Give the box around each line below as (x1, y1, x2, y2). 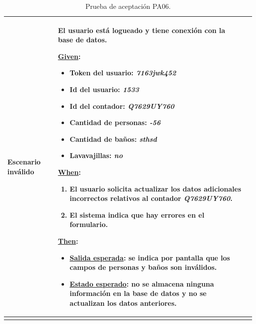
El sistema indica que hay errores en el (69, 209, 204, 220)
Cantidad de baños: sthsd (69, 133, 157, 144)
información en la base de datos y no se (69, 288, 207, 298)
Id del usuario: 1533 (69, 84, 139, 94)
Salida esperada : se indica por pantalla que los (69, 252, 230, 262)
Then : (58, 235, 78, 246)
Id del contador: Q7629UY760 (69, 100, 174, 111)
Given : (58, 51, 81, 61)
